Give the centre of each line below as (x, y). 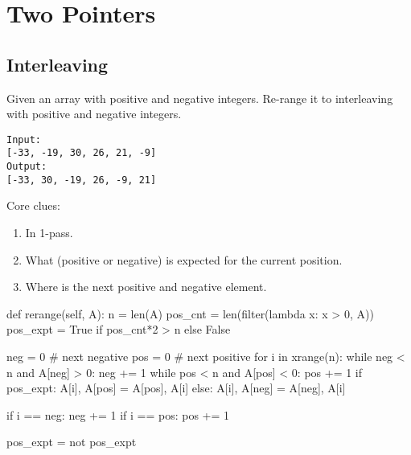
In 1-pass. (49, 232)
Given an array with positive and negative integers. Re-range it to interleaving (200, 98)
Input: (24, 139)
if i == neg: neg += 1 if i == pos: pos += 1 (118, 414)
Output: (27, 167)
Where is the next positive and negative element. (146, 287)
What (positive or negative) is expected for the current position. (184, 259)
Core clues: (33, 205)
